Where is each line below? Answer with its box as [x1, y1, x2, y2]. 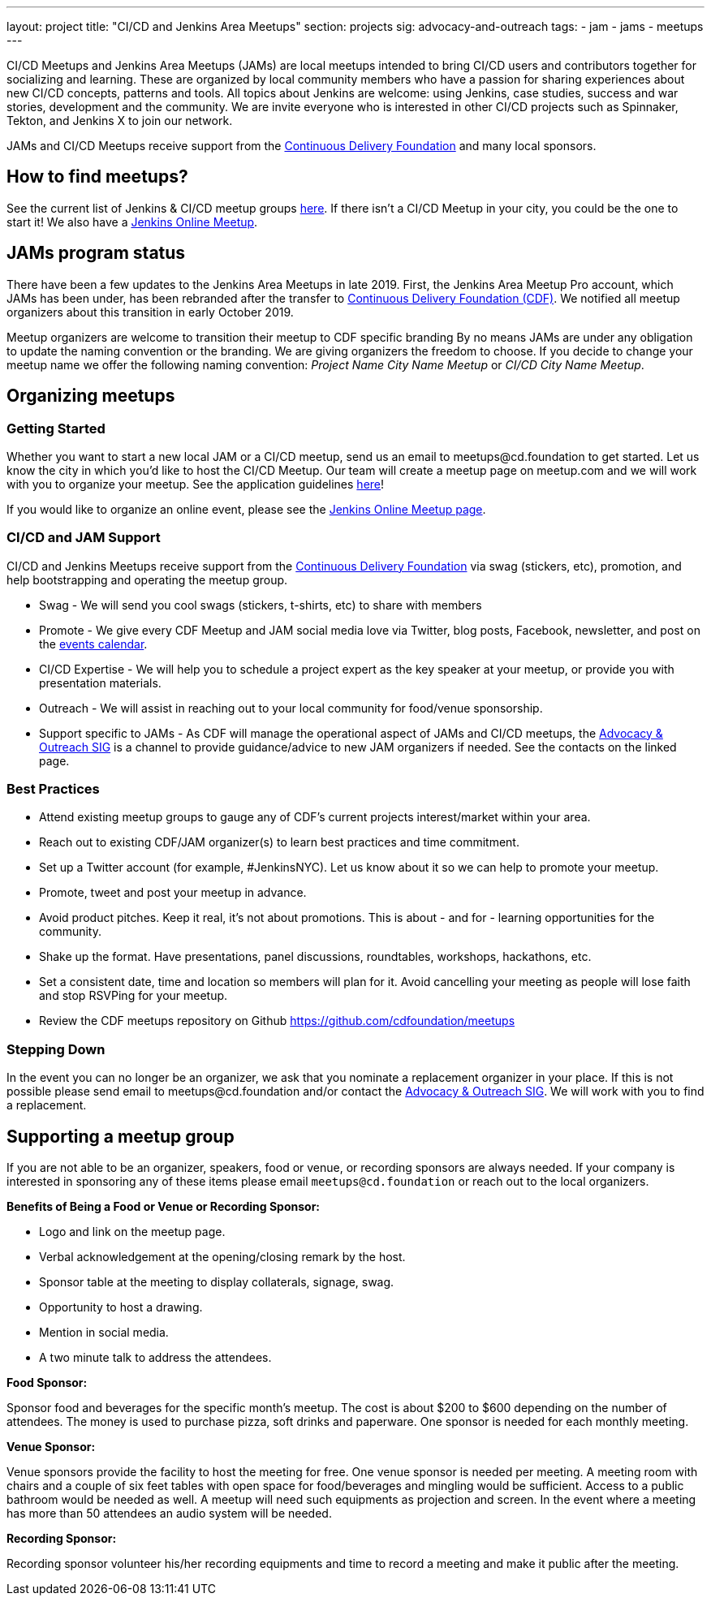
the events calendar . [39, 636, 148, 651]
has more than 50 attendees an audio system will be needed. [6, 1506, 332, 1520]
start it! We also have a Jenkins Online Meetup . [6, 214, 258, 229]
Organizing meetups [6, 385, 175, 407]
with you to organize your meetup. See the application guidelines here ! [6, 476, 385, 491]
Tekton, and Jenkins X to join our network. [6, 114, 233, 127]
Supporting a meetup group [6, 1126, 235, 1147]
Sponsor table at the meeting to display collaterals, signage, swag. [39, 1275, 394, 1289]
